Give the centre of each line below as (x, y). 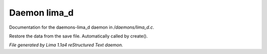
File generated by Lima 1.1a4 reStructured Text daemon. (66, 45)
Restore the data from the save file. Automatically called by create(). (78, 36)
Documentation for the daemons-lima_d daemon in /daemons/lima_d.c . (82, 27)
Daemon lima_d (41, 13)
